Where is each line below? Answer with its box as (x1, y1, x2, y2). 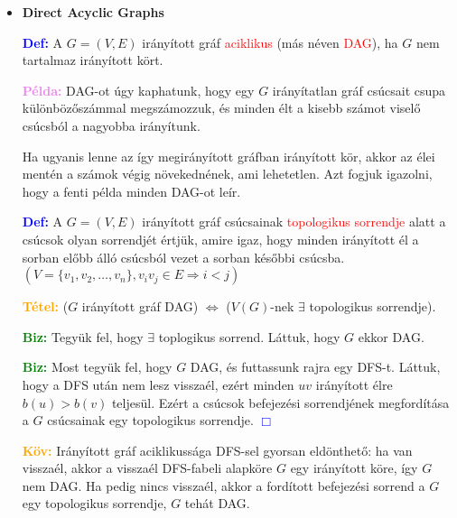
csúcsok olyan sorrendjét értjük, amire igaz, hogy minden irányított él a (22, 229, 419, 248)
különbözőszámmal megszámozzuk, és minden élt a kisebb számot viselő (22, 98, 421, 117)
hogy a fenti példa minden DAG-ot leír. (22, 181, 241, 200)
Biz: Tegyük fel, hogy (22, 327, 144, 346)
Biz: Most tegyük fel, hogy (22, 357, 173, 376)
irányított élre (315, 375, 393, 393)
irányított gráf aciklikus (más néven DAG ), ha (142, 32, 398, 51)
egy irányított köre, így (290, 458, 418, 477)
